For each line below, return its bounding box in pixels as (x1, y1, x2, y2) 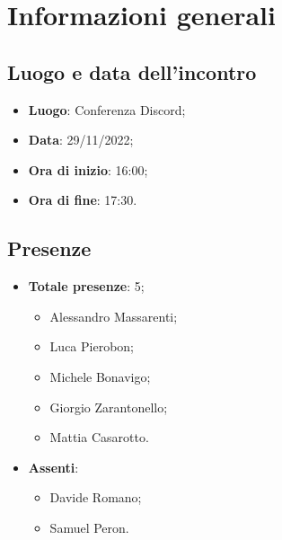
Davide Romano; (49, 488, 142, 507)
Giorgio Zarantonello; (49, 397, 168, 416)
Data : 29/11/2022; (28, 130, 134, 149)
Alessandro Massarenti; (49, 306, 178, 325)
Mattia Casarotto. (49, 428, 149, 447)
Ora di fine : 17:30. (28, 190, 137, 209)
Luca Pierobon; (49, 337, 134, 356)
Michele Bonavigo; (49, 367, 151, 385)
